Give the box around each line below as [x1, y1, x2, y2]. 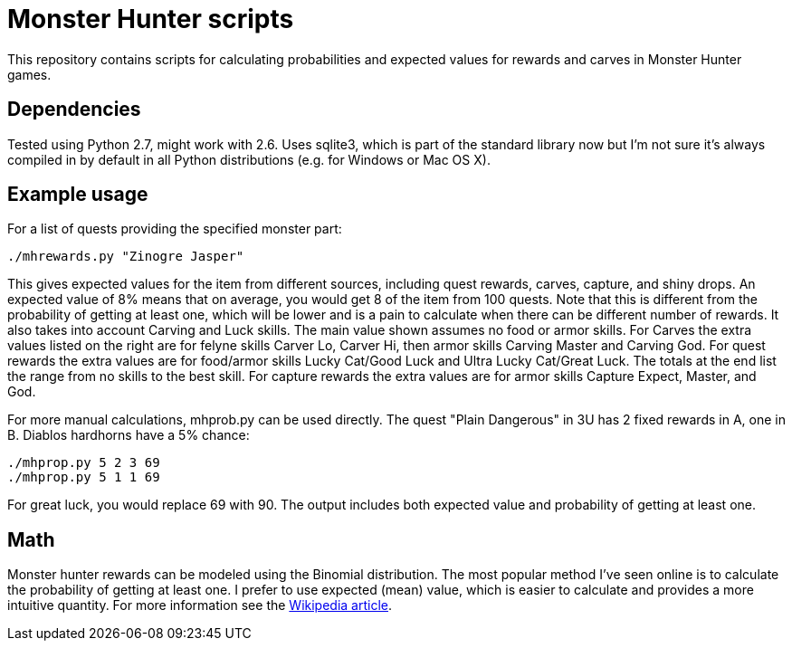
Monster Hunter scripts [7, 4, 294, 34]
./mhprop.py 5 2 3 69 [7, 455, 160, 471]
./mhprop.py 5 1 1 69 [7, 470, 160, 485]
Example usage [7, 183, 148, 206]
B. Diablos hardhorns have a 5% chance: [7, 427, 250, 443]
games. [7, 66, 52, 82]
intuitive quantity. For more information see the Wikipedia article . [7, 597, 393, 614]
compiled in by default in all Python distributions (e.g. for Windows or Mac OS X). [7, 151, 491, 167]
